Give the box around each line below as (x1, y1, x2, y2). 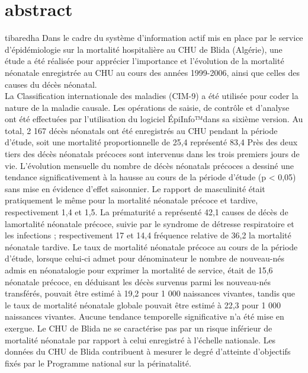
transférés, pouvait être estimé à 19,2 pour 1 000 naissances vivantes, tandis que (5, 287, 295, 299)
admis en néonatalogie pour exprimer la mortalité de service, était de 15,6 (5, 264, 273, 276)
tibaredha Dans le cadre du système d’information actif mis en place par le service (5, 31, 303, 44)
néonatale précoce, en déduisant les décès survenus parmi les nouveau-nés (5, 275, 271, 288)
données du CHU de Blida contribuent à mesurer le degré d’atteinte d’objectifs (5, 345, 291, 358)
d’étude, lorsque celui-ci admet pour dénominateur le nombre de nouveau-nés (5, 252, 285, 264)
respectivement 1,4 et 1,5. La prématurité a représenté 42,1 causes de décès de (5, 206, 288, 218)
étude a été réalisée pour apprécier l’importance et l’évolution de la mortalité (5, 55, 284, 67)
